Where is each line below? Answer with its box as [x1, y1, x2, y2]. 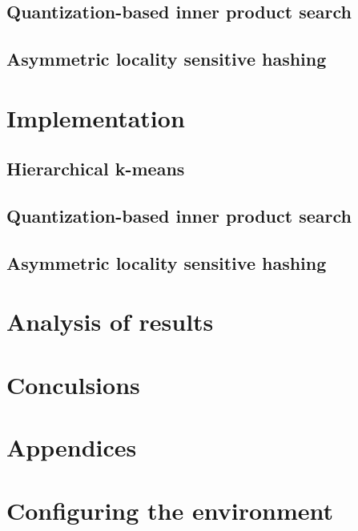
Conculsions [6, 368, 140, 400]
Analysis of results [6, 305, 214, 338]
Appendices [6, 431, 137, 464]
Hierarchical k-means [6, 156, 185, 181]
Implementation [6, 101, 185, 134]
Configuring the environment [6, 493, 333, 526]
